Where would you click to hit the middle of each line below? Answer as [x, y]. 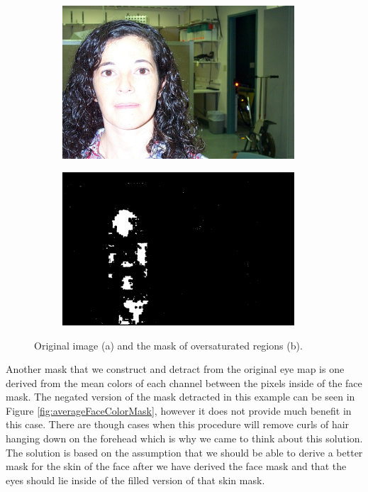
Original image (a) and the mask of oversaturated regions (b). [168, 345]
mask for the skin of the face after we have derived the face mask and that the [176, 466]
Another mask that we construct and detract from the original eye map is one [175, 369]
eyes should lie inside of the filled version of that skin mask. [135, 480]
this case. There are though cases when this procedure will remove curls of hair [178, 424]
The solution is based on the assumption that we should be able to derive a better [184, 452]
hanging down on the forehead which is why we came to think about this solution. [184, 438]
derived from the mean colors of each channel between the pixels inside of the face [184, 382]
